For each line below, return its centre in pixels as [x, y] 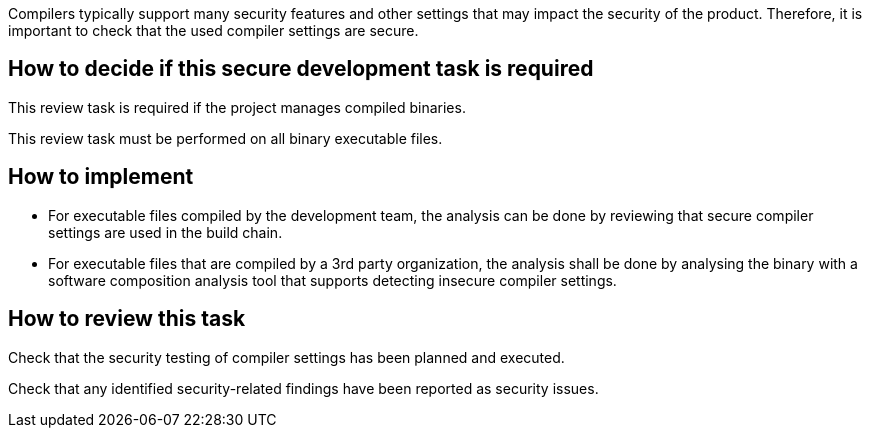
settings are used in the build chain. [165, 232]
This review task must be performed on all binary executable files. [225, 138]
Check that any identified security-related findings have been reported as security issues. [303, 388]
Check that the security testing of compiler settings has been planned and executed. [286, 357]
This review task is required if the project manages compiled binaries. [237, 107]
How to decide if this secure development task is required [301, 69]
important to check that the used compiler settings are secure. [213, 30]
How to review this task [127, 319]
